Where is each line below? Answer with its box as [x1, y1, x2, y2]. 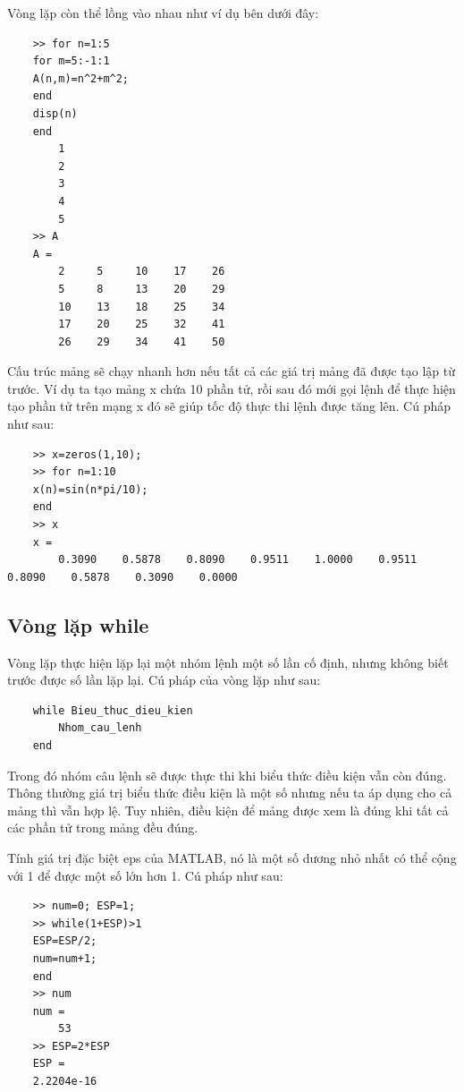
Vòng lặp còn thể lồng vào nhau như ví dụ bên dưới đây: [7, 4, 319, 21]
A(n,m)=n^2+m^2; [32, 72, 130, 85]
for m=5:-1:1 [32, 55, 110, 68]
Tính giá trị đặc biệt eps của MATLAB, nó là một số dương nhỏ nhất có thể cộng [7, 848, 457, 866]
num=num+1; [32, 951, 97, 965]
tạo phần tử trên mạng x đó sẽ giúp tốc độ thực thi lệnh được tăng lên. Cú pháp [7, 397, 451, 415]
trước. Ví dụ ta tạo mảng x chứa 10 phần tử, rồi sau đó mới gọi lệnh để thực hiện [7, 379, 456, 397]
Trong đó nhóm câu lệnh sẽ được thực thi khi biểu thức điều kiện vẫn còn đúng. [7, 765, 447, 784]
